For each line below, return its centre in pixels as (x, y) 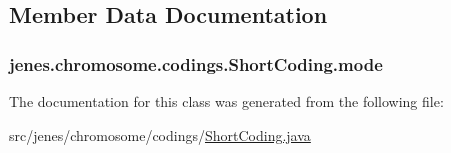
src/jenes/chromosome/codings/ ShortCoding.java (160, 134)
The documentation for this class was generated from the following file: (226, 101)
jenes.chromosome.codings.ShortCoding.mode (196, 63)
